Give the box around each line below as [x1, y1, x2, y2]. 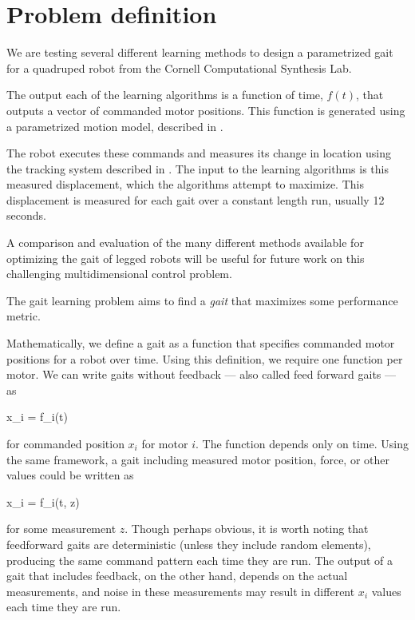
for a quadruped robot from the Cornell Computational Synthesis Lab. [6, 59, 352, 76]
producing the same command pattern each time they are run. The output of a [6, 551, 393, 568]
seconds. [6, 207, 46, 224]
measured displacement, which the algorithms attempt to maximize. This [6, 176, 364, 193]
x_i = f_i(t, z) [6, 493, 80, 510]
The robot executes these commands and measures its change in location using [6, 145, 392, 161]
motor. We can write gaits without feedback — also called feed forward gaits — [6, 366, 397, 383]
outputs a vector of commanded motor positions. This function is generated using [6, 101, 405, 118]
